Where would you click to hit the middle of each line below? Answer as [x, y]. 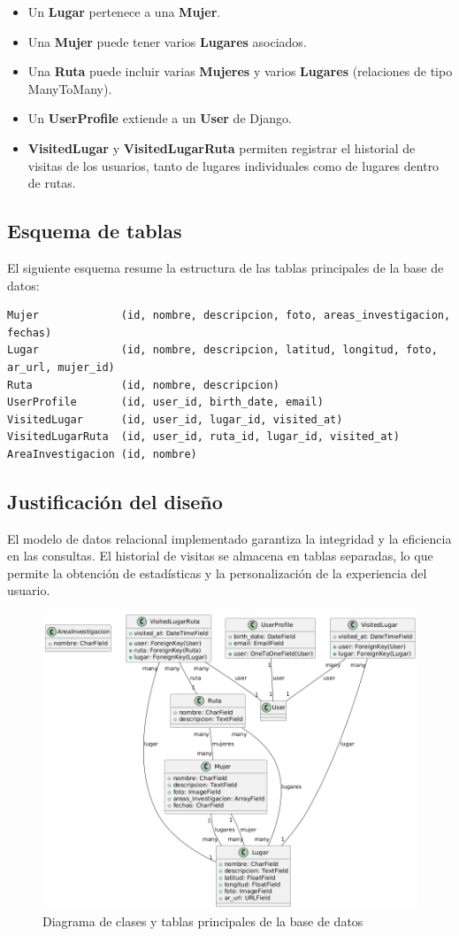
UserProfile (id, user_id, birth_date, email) [165, 402]
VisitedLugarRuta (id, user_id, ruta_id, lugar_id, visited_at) [203, 437]
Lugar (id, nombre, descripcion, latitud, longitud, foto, [222, 350]
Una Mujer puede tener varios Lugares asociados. [167, 41]
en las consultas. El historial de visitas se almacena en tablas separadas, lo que [220, 556]
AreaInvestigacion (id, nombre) [102, 454]
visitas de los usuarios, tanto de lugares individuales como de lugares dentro [233, 165]
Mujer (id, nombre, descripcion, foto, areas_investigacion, [229, 316]
